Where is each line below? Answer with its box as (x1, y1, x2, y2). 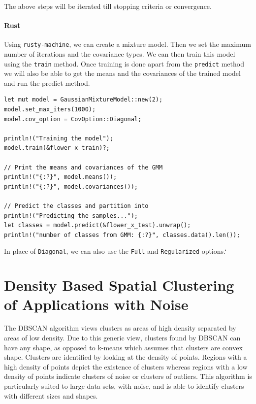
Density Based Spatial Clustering (4, 275, 234, 295)
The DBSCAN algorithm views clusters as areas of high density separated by (4, 323, 236, 333)
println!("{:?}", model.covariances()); (4, 183, 138, 190)
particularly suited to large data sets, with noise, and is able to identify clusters (4, 380, 244, 391)
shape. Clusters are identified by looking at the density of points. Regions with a (4, 352, 247, 362)
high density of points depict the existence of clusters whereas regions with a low (4, 361, 248, 371)
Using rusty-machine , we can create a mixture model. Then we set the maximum (4, 39, 251, 49)
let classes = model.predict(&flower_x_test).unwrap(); (4, 222, 191, 229)
